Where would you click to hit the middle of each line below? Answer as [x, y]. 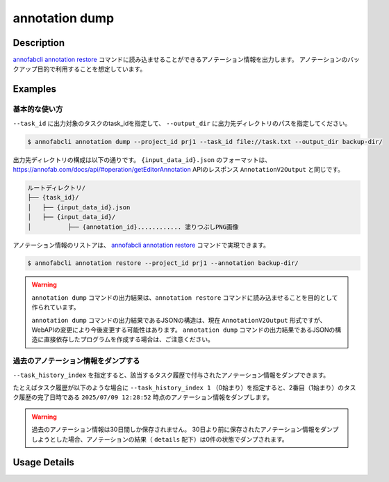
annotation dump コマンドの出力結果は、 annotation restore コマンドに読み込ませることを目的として [185, 297]
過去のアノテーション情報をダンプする [76, 361]
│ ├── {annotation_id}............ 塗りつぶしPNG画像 [133, 227]
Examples [35, 89]
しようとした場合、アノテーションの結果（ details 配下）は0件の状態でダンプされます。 [160, 439]
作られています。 [56, 307]
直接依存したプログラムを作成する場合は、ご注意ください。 [129, 339]
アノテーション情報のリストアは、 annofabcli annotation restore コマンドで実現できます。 [141, 245]
